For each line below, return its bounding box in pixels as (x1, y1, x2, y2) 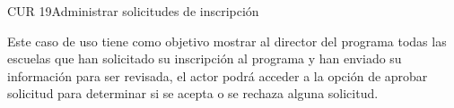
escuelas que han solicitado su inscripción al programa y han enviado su (7, 49, 402, 68)
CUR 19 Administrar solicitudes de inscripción (7, 2, 259, 20)
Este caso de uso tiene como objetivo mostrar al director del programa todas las (7, 31, 447, 50)
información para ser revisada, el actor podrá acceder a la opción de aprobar (7, 66, 428, 85)
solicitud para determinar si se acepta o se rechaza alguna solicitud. (7, 84, 379, 103)
